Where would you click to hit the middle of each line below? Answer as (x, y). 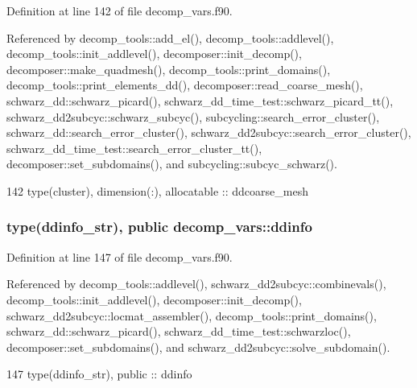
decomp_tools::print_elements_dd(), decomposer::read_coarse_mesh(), (185, 85)
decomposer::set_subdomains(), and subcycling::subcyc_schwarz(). (172, 164)
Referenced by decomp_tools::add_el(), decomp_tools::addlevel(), (170, 37)
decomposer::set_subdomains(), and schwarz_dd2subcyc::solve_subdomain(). (198, 347)
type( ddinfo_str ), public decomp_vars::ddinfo (159, 227)
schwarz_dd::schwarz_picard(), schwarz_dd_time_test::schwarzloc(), (179, 331)
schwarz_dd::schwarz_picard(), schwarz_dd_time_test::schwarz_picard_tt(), (200, 100)
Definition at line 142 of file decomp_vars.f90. (120, 10)
